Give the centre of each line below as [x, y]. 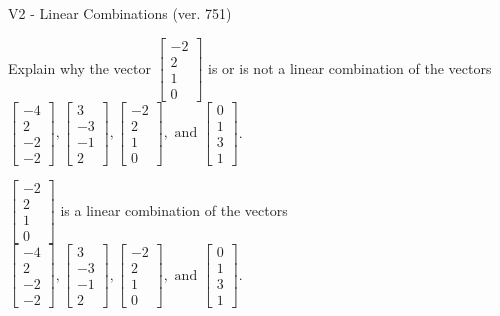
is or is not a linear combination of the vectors [350, 67]
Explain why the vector [79, 67]
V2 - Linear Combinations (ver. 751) [120, 13]
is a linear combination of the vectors [174, 209]
